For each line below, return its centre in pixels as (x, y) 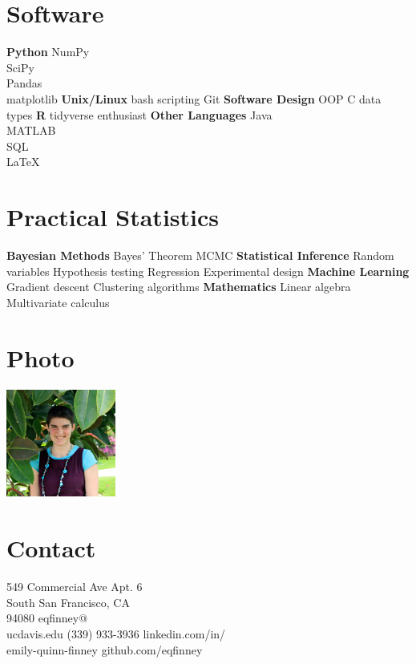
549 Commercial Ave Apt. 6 (75, 587)
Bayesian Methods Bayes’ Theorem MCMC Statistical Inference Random (200, 255)
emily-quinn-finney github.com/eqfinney (105, 649)
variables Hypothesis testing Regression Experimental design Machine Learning (208, 271)
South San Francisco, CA (68, 602)
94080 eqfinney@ (47, 618)
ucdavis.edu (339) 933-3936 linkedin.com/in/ (116, 634)
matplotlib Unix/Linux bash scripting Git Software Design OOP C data (194, 98)
